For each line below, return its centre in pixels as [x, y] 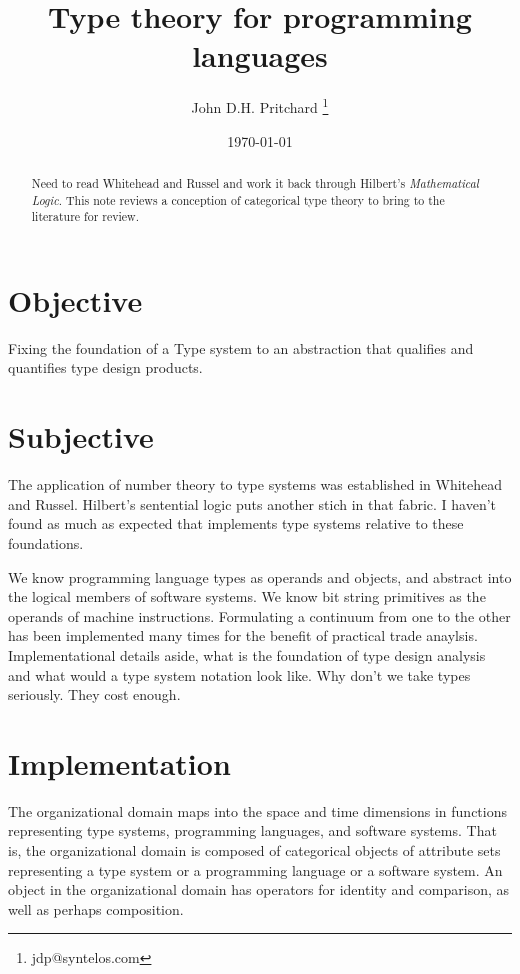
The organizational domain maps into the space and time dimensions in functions [257, 810]
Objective [75, 299]
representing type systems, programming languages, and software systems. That [252, 830]
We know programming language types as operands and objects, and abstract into [260, 576]
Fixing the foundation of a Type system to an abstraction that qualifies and [241, 347]
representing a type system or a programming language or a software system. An [255, 869]
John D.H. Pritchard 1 [260, 105]
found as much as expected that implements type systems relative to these [236, 523]
